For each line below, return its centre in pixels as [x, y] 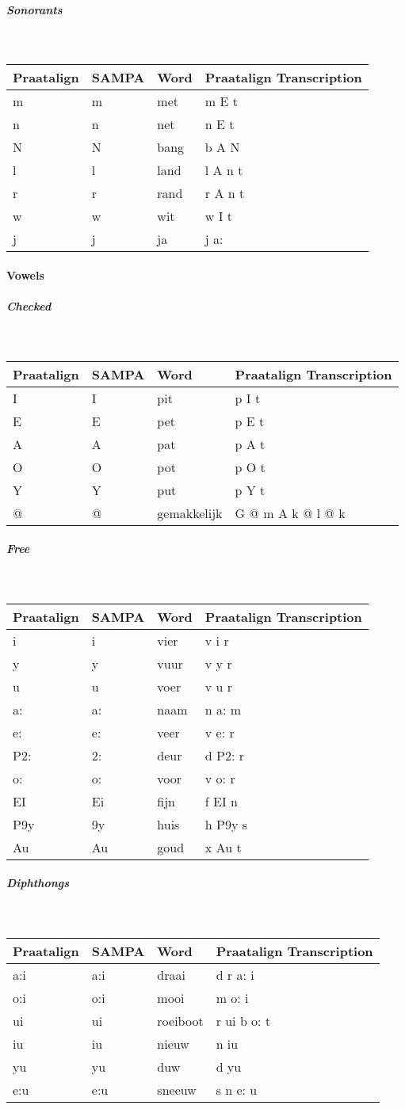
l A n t [224, 170]
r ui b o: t [243, 1020]
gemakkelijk [190, 513]
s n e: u [237, 1089]
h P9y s [226, 824]
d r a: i [235, 974]
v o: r [220, 778]
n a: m [223, 709]
